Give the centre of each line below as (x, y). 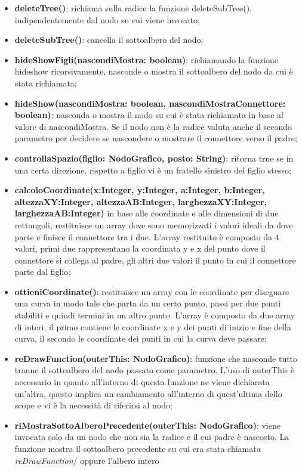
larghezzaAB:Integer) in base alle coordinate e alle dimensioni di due (147, 213)
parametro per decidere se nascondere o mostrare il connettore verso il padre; (156, 138)
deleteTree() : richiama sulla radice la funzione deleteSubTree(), (133, 8)
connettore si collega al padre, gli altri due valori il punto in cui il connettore (155, 260)
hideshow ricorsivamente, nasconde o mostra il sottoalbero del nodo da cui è (154, 71)
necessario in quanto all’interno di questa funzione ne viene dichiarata (142, 382)
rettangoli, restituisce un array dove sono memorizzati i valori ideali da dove (154, 224)
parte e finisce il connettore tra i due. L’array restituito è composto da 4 (147, 236)
